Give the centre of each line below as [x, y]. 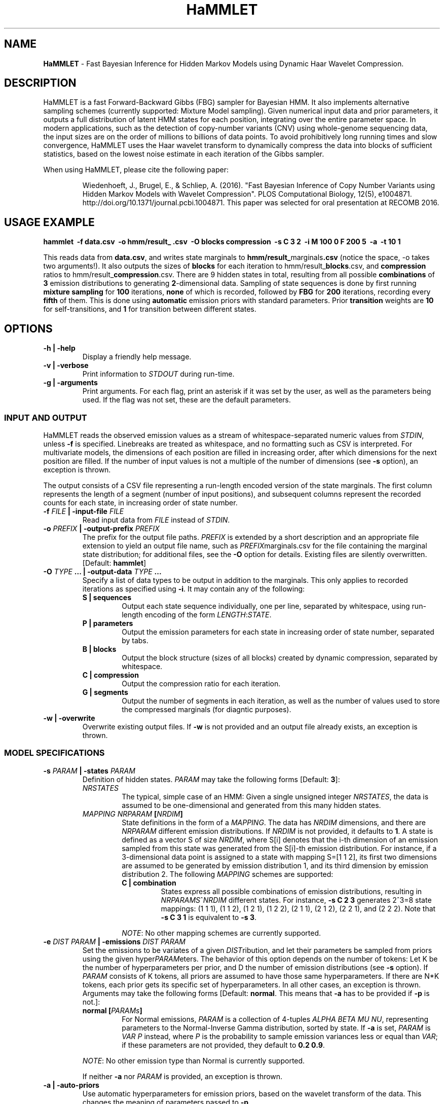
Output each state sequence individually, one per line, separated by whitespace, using [266, 606]
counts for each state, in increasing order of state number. [140, 502]
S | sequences [107, 597]
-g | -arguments [70, 383]
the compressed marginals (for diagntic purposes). [207, 709]
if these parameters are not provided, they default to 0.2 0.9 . [223, 1045]
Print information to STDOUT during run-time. [158, 374]
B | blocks [99, 649]
